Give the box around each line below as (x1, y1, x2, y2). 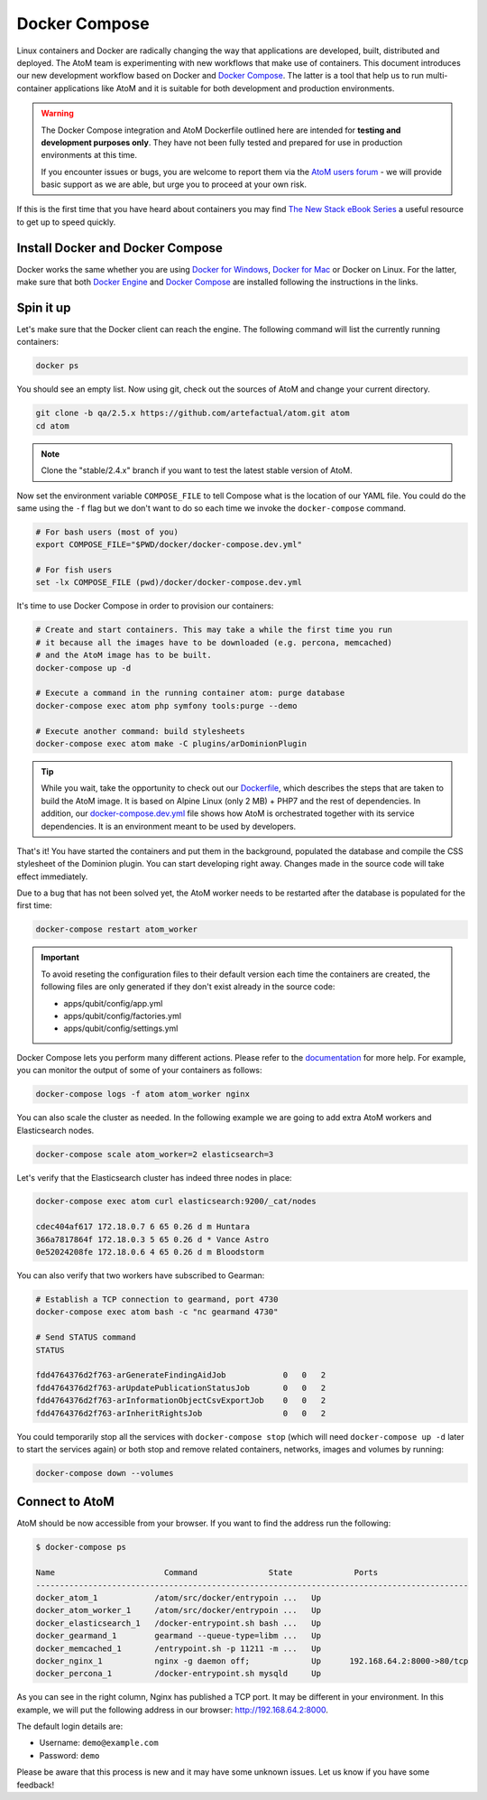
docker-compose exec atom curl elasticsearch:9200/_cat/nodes (35, 1196, 317, 1207)
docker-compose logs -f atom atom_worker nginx (35, 1089, 250, 1099)
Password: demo (39, 1749, 100, 1760)
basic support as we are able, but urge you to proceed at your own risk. (41, 179, 307, 190)
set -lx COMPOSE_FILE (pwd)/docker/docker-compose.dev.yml (35, 578, 302, 588)
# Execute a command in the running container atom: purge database (35, 688, 345, 699)
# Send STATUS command (35, 1332, 136, 1342)
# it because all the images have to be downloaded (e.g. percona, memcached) (35, 637, 392, 647)
